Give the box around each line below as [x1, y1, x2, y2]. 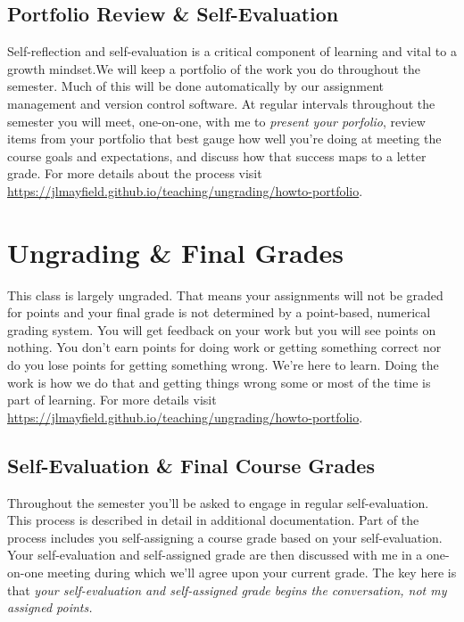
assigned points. [7, 598, 93, 617]
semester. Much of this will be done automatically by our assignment [7, 77, 385, 95]
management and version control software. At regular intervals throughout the [7, 94, 435, 112]
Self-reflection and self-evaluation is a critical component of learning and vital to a [7, 42, 457, 61]
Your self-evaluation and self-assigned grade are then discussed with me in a [7, 545, 423, 564]
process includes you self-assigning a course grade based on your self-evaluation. [7, 528, 443, 546]
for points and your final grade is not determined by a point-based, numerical [7, 303, 431, 322]
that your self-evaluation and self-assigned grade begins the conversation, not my [7, 580, 447, 599]
